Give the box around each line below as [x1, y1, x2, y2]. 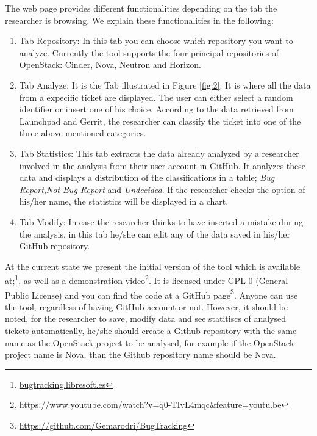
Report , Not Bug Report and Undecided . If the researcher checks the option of [19, 183, 305, 195]
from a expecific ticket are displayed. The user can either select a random [19, 90, 293, 103]
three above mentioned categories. [19, 126, 146, 139]
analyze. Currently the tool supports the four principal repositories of [19, 46, 279, 59]
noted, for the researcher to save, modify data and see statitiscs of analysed [5, 312, 287, 325]
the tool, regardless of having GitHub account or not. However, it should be [5, 300, 288, 313]
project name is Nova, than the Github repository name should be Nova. [5, 348, 276, 361]
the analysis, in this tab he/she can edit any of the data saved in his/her [19, 227, 291, 240]
